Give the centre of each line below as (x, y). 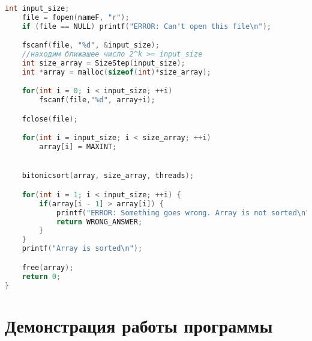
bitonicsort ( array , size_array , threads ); (108, 176)
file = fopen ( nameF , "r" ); (76, 17)
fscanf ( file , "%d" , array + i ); (97, 100)
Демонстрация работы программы (139, 325)
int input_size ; (37, 8)
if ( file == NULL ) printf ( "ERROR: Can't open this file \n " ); (146, 26)
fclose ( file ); (50, 119)
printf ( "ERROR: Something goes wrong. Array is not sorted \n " (183, 213)
